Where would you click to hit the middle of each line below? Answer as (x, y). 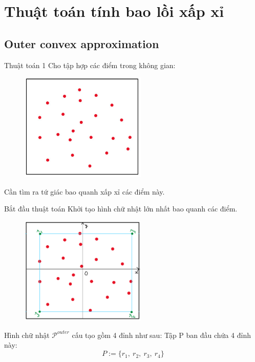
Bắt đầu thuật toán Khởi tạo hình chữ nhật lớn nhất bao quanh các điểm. (121, 209)
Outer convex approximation (82, 43)
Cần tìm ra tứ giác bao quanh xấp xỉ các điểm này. (84, 191)
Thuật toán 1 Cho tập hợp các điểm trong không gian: (90, 65)
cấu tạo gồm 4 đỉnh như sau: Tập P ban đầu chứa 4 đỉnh (161, 335)
